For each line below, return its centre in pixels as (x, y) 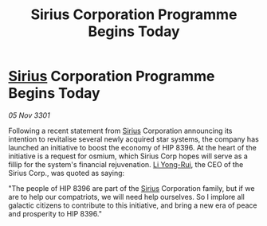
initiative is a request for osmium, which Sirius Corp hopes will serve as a (128, 156)
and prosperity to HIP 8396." (55, 213)
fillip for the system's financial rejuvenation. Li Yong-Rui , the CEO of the (126, 164)
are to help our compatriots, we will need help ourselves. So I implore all (126, 197)
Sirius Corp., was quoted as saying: (67, 173)
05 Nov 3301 (29, 115)
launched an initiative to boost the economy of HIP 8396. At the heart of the (133, 147)
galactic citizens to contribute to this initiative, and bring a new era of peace (133, 205)
